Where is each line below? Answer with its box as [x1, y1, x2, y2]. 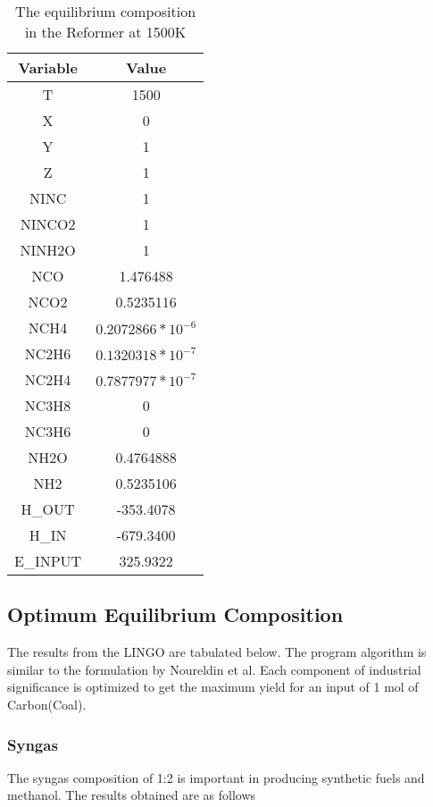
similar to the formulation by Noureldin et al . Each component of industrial [7, 660, 421, 678]
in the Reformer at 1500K [24, 21, 187, 42]
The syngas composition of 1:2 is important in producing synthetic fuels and [7, 768, 425, 786]
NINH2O [20, 240, 76, 260]
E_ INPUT [14, 551, 82, 571]
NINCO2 [20, 214, 76, 234]
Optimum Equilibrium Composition [7, 601, 344, 628]
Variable [18, 57, 78, 78]
